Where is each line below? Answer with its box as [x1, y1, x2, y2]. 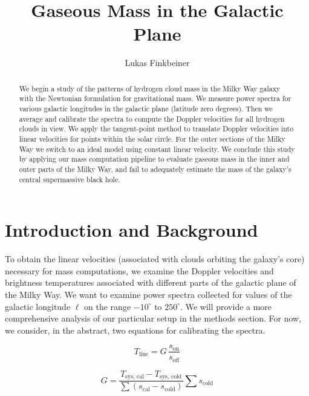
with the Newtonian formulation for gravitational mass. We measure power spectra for [19, 93, 291, 104]
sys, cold [160, 374, 182, 380]
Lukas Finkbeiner [125, 56, 190, 69]
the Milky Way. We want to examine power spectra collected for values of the [5, 288, 292, 300]
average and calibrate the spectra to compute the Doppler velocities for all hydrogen [19, 113, 285, 124]
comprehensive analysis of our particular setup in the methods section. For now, [5, 312, 302, 325]
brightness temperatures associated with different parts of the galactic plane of [5, 276, 296, 289]
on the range [84, 300, 131, 312]
